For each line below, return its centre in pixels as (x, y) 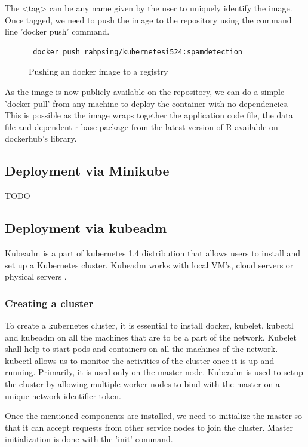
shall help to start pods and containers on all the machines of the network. (141, 349)
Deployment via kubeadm (86, 228)
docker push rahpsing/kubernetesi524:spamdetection (138, 52)
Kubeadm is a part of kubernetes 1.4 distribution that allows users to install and (153, 252)
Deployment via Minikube (87, 171)
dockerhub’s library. (41, 138)
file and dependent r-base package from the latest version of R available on (141, 126)
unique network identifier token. (63, 395)
